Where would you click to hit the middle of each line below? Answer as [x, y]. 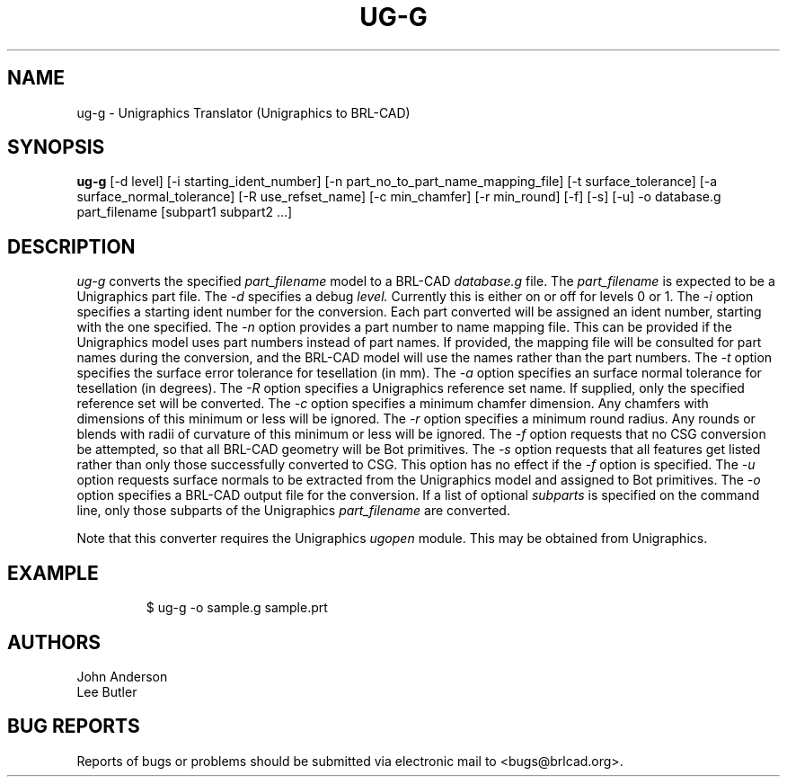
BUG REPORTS [74, 726]
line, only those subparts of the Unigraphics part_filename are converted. [293, 511]
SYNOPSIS [56, 147]
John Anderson [122, 676]
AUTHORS [54, 642]
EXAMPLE [53, 573]
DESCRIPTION [71, 246]
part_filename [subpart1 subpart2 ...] [185, 212]
